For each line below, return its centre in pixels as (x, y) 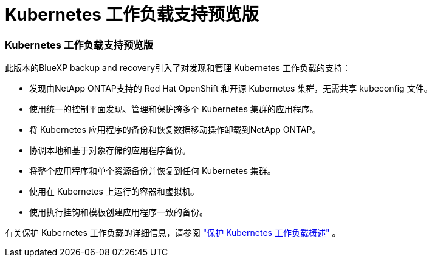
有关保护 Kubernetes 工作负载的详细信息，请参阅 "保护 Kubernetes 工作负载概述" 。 (173, 233)
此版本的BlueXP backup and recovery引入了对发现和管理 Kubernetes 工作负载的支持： (178, 68)
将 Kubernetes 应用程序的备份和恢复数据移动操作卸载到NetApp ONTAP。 (175, 130)
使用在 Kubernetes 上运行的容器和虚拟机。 (114, 192)
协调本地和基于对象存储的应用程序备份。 (110, 150)
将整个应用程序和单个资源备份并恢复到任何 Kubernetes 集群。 (153, 171)
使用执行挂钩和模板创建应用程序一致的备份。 (118, 212)
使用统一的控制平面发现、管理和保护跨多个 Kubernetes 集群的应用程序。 (174, 109)
